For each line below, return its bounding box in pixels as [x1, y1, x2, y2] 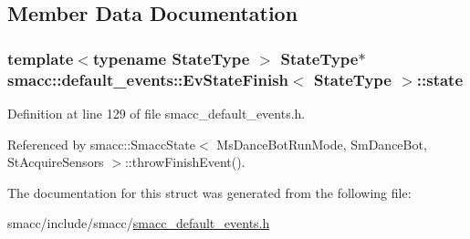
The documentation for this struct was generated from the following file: [7, 182, 412, 202]
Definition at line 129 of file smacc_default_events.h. [7, 103, 306, 122]
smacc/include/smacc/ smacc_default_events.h [7, 213, 270, 233]
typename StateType [92, 47, 250, 69]
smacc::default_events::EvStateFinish [7, 68, 289, 90]
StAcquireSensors [7, 152, 104, 171]
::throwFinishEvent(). [124, 152, 245, 171]
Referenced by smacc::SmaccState [7, 134, 195, 153]
